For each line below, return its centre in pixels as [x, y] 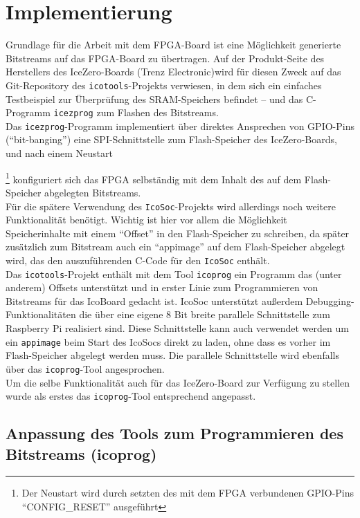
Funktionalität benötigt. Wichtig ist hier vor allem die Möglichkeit [146, 220]
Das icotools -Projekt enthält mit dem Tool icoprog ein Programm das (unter [174, 274]
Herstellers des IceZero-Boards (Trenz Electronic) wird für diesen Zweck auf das [173, 72]
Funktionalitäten [41, 314]
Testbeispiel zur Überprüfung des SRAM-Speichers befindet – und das [154, 99]
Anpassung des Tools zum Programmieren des [174, 433]
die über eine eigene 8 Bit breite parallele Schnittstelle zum [205, 314]
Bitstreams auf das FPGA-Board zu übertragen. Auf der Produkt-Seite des [165, 58]
